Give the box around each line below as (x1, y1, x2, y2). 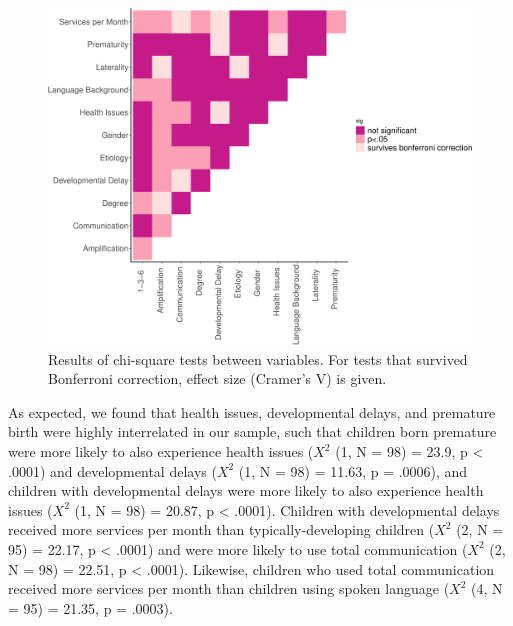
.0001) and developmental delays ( (8, 460, 217, 481)
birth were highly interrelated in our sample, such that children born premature (8, 421, 497, 442)
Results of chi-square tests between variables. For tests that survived (48, 348, 468, 369)
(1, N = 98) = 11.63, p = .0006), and (238, 460, 468, 481)
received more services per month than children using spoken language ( (8, 578, 450, 599)
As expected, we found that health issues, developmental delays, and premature (8, 401, 496, 422)
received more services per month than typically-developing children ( (8, 519, 435, 540)
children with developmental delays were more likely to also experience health (8, 480, 484, 501)
